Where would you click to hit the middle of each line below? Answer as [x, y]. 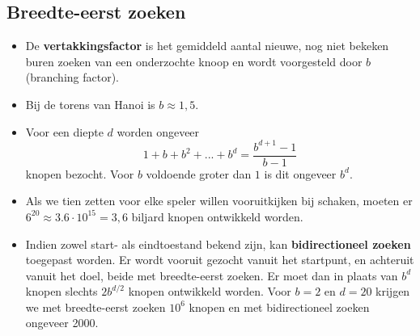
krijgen [393, 291]
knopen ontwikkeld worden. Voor [210, 291]
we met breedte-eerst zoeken [95, 307]
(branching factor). [72, 77]
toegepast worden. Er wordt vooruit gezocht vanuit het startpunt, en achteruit [220, 260]
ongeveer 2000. [62, 323]
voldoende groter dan [199, 173]
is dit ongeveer [300, 173]
